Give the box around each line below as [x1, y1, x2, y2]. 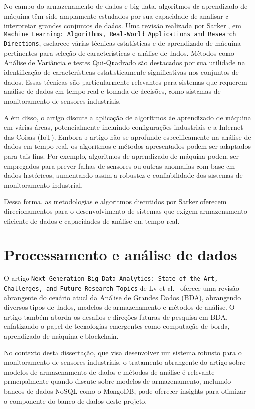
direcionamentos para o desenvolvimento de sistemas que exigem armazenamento [4, 206, 247, 216]
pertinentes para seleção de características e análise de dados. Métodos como [4, 48, 234, 58]
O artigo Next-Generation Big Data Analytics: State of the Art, [4, 273, 218, 283]
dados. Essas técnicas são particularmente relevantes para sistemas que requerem [4, 76, 247, 87]
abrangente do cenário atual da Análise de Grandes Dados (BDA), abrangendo [4, 292, 241, 302]
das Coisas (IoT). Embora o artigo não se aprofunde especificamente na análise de [4, 131, 251, 142]
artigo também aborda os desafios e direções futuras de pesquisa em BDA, [4, 311, 227, 321]
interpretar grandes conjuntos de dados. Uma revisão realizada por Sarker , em [4, 20, 241, 30]
